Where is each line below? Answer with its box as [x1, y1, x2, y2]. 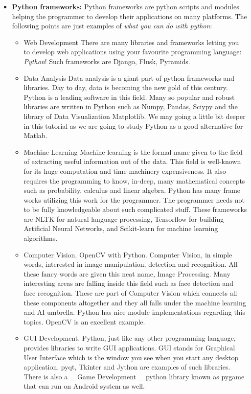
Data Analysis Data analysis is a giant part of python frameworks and [23, 72, 234, 83]
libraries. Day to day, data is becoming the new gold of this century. [23, 82, 228, 93]
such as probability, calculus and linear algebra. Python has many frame [23, 185, 241, 195]
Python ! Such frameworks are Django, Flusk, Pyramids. [23, 56, 190, 66]
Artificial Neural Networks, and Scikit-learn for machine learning [23, 223, 218, 233]
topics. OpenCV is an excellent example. [23, 316, 145, 326]
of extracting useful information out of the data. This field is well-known [23, 156, 241, 166]
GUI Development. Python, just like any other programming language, [23, 333, 236, 343]
